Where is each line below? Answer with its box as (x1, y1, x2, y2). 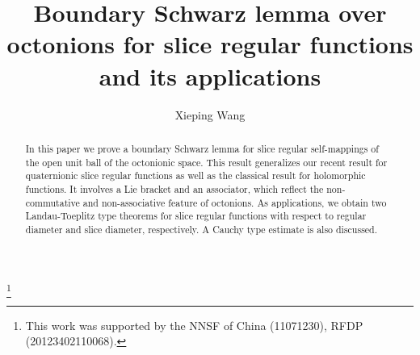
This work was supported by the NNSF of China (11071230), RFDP (25, 316, 363, 333)
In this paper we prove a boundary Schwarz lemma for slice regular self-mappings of (25, 141, 379, 155)
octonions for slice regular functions (6, 27, 414, 61)
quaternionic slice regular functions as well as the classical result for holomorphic (25, 169, 366, 182)
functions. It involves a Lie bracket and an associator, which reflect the (25, 182, 324, 195)
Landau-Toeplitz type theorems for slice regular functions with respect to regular (25, 209, 367, 223)
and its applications (99, 59, 321, 92)
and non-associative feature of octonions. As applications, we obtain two (82, 195, 387, 209)
